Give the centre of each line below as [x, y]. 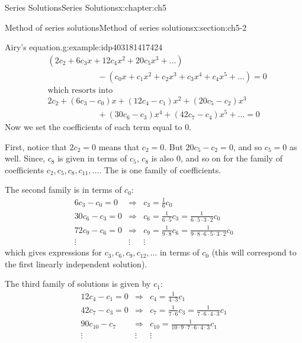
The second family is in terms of [63, 190]
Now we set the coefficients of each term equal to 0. [98, 127]
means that [119, 146]
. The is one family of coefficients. [160, 169]
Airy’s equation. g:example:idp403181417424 [84, 47]
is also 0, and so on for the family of [217, 158]
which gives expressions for [54, 252]
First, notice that [36, 146]
